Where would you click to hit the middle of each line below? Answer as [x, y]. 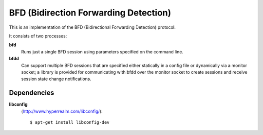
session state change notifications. [56, 79]
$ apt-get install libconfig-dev [70, 122]
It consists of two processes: [38, 36]
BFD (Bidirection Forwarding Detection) [90, 13]
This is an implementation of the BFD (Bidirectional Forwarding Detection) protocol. [92, 27]
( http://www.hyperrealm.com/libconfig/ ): [62, 111]
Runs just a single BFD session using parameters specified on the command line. [102, 51]
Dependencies [32, 93]
